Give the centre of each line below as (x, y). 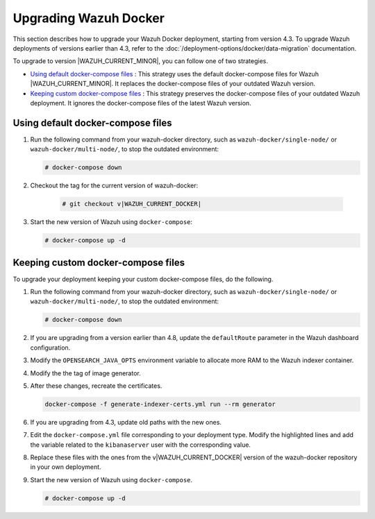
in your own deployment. (66, 467)
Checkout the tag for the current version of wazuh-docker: (114, 186)
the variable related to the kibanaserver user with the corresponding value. (141, 445)
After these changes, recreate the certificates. (96, 386)
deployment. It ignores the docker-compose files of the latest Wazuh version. (141, 103)
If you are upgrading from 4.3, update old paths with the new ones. (126, 422)
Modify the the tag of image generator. (86, 373)
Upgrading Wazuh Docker (89, 18)
